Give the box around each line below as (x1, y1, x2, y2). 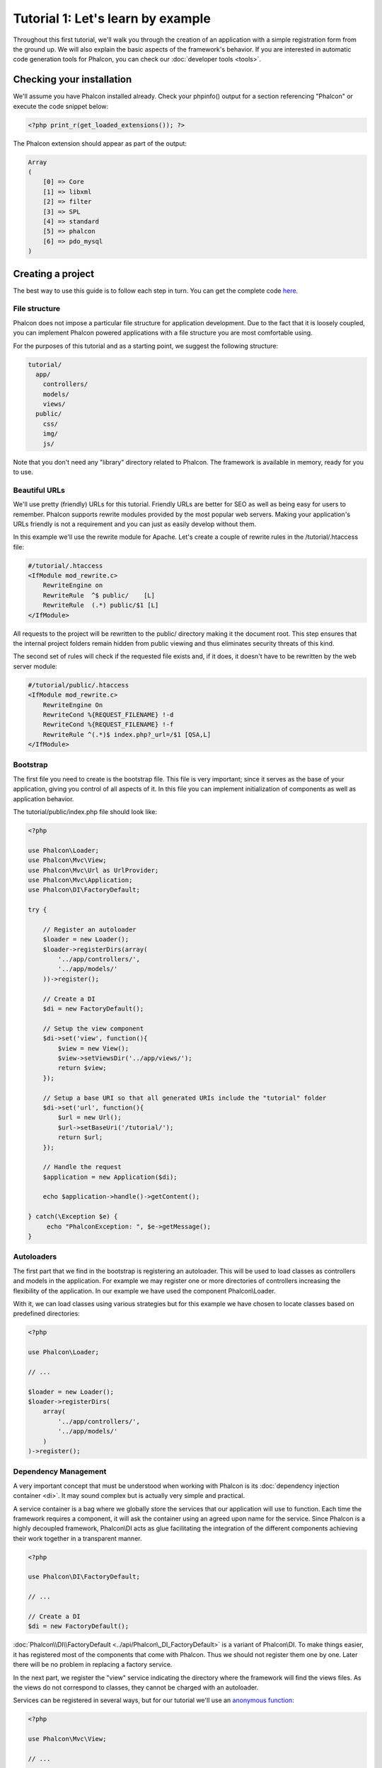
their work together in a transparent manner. (13, 1534, 142, 1542)
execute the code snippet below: (13, 102, 109, 110)
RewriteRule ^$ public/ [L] (42, 591, 156, 599)
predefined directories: (13, 1309, 81, 1318)
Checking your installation (13, 74, 132, 86)
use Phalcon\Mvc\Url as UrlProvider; (28, 866, 159, 874)
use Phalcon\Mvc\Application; (28, 876, 133, 884)
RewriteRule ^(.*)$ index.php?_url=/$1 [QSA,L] (42, 731, 212, 738)
